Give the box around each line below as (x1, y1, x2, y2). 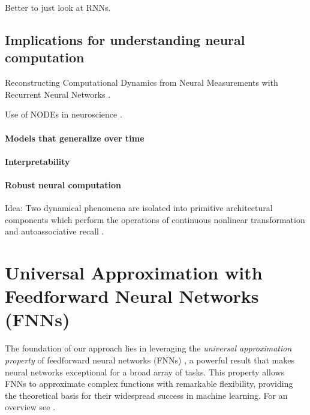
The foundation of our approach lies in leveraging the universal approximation (5, 342, 292, 354)
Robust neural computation (5, 178, 121, 191)
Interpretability (5, 155, 70, 167)
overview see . (5, 401, 56, 413)
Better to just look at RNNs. (5, 1, 111, 13)
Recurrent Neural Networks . (5, 88, 111, 100)
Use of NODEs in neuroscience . (5, 108, 122, 121)
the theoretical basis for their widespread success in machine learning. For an (5, 389, 288, 401)
